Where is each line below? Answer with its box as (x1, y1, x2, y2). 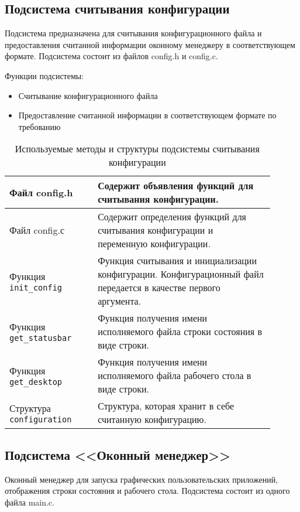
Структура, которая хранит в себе (98, 399, 235, 413)
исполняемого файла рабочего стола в (98, 368, 251, 383)
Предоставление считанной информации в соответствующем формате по (18, 109, 277, 121)
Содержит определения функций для (98, 210, 246, 224)
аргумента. (98, 294, 142, 308)
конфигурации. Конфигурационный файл (98, 267, 264, 281)
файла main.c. (5, 496, 54, 508)
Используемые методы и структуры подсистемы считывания (15, 142, 260, 156)
